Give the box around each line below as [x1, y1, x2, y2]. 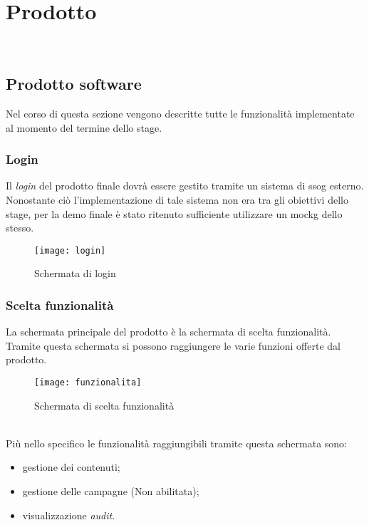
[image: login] [34, 245, 106, 256]
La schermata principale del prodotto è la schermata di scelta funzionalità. [6, 324, 331, 339]
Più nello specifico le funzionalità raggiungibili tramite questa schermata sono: [6, 435, 347, 450]
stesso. [6, 220, 34, 235]
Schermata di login [34, 266, 116, 281]
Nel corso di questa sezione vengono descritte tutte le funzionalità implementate [6, 105, 355, 120]
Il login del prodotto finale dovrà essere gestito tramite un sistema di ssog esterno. [6, 178, 364, 193]
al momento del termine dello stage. [6, 120, 162, 135]
